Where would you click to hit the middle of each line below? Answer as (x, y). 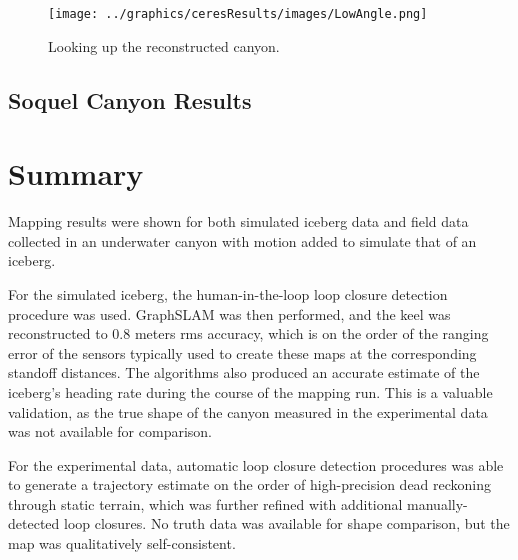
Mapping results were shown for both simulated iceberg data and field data (238, 221)
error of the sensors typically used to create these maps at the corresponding (242, 352)
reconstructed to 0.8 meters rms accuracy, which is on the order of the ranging (248, 333)
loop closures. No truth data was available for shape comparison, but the (286, 523)
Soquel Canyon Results (130, 99)
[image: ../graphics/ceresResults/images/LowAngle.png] (238, 14)
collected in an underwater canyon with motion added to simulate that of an (242, 240)
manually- (437, 503)
